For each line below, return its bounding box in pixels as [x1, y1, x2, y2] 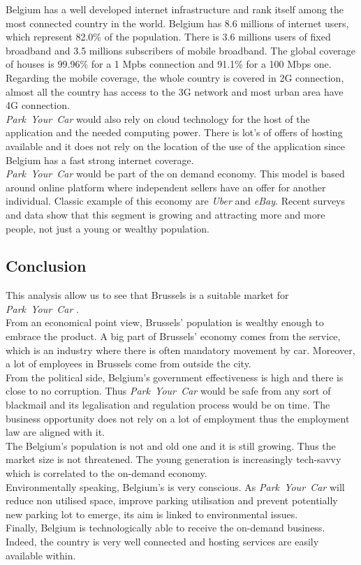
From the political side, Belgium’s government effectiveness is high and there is [6, 369, 344, 384]
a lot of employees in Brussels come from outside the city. [6, 356, 251, 371]
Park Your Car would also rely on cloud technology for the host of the [6, 111, 310, 126]
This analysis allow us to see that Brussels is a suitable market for [6, 288, 289, 302]
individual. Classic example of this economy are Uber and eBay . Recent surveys [6, 193, 346, 208]
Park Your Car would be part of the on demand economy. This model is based [6, 166, 345, 181]
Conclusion [6, 255, 87, 277]
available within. [6, 548, 76, 562]
